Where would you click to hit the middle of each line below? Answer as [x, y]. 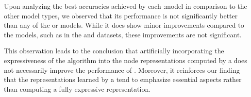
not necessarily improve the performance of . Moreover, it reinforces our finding [122, 70]
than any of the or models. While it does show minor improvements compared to [124, 25]
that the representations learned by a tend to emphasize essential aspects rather [123, 79]
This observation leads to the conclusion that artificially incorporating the [114, 51]
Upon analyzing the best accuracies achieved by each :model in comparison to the [125, 6]
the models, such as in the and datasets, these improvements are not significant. [123, 34]
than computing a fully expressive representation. [77, 89]
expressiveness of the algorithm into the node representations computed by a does [125, 60]
